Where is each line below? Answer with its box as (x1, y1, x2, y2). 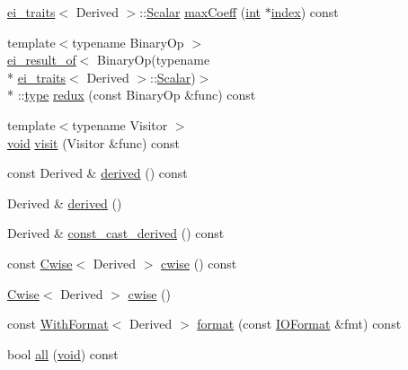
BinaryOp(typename (97, 50, 210, 69)
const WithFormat (7, 314, 109, 333)
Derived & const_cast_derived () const (7, 224, 225, 242)
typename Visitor (72, 115, 168, 134)
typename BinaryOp (72, 32, 184, 51)
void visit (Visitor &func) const (7, 133, 181, 152)
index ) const (271, 3, 339, 21)
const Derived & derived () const (7, 163, 188, 182)
